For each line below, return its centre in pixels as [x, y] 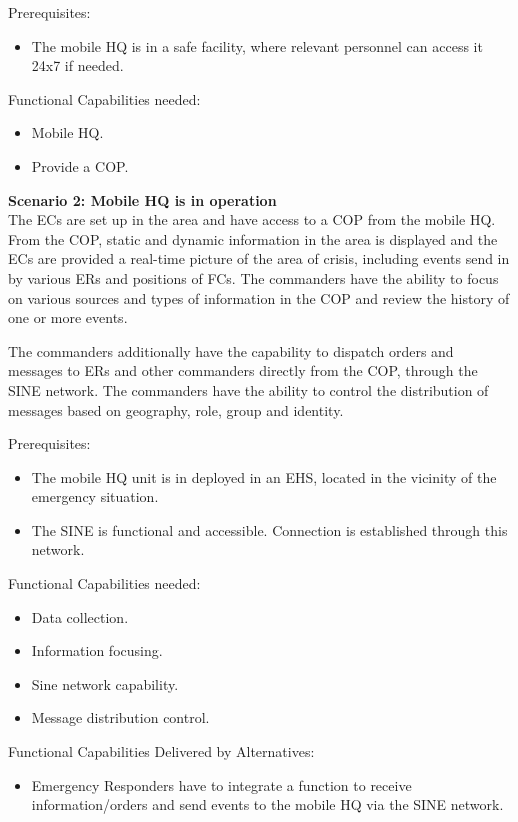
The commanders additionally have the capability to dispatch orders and [231, 350]
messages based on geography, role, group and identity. [176, 409]
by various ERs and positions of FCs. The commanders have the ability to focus [253, 277]
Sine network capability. [105, 683]
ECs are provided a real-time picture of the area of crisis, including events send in [259, 258]
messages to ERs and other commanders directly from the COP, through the [243, 370]
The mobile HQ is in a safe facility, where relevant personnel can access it [257, 45]
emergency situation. [95, 496]
